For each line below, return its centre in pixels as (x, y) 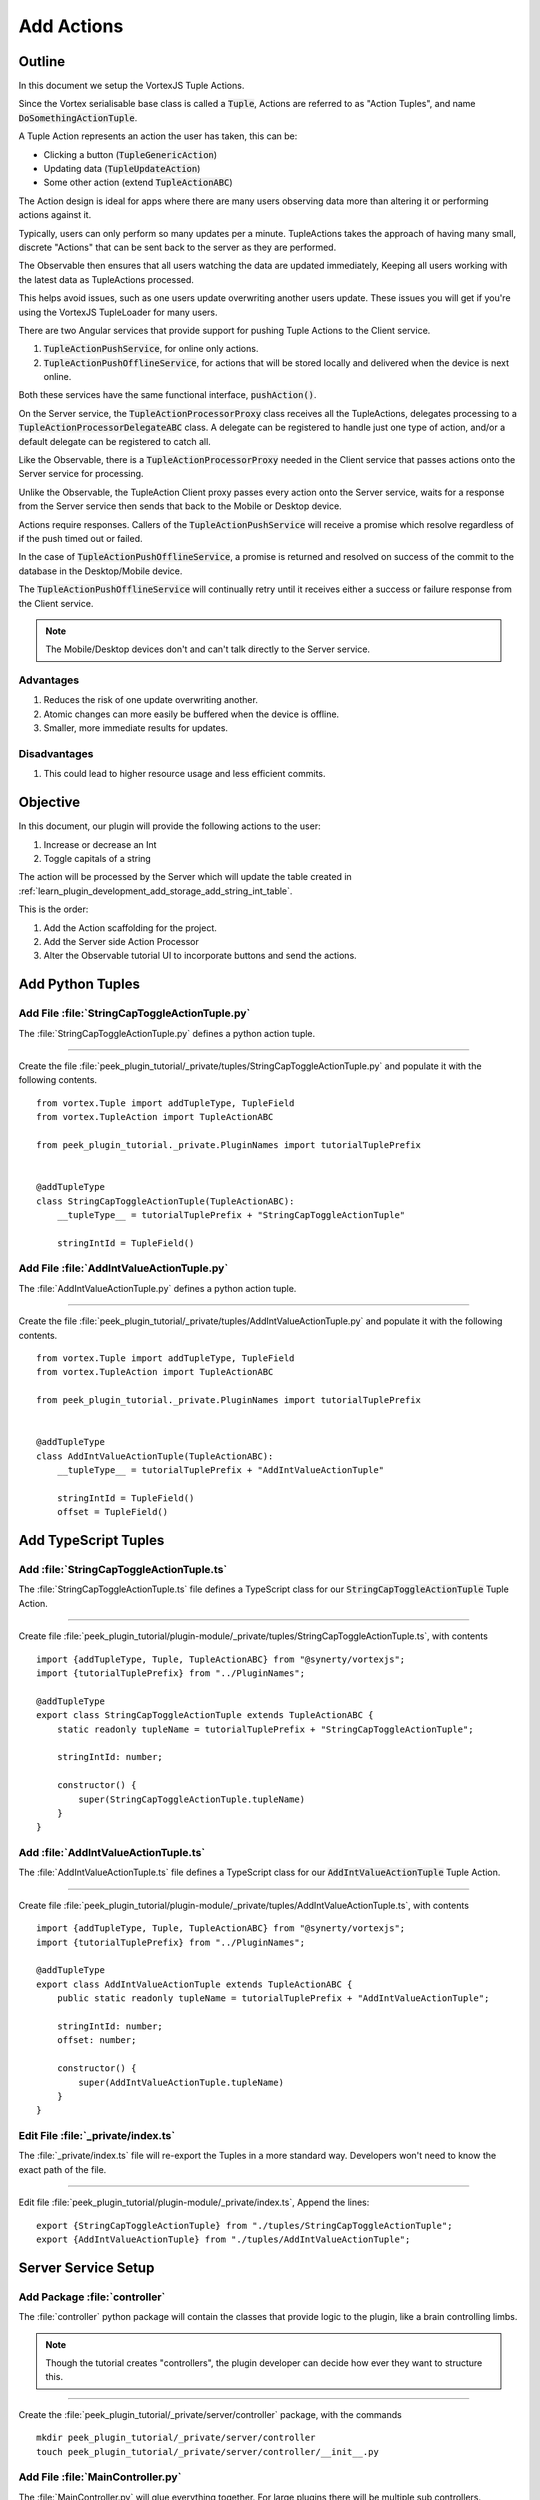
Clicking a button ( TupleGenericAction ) (130, 154)
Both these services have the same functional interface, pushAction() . (167, 395)
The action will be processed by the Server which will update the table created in (185, 877)
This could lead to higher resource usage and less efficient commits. (184, 774)
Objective (49, 802)
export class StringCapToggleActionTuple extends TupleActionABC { (205, 1715)
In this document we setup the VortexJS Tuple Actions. (131, 86)
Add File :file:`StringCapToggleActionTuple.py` (134, 1013)
